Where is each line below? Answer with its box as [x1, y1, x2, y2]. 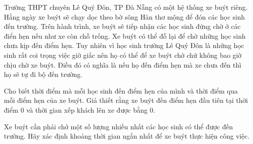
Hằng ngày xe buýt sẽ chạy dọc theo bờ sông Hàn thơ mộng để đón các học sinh [4, 11, 245, 22]
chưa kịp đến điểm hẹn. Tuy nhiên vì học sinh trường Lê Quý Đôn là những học [4, 40, 244, 50]
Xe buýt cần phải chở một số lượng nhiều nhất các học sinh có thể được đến [4, 121, 233, 131]
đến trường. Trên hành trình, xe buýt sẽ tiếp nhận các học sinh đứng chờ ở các [4, 21, 241, 31]
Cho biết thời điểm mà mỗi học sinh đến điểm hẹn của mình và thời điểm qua [4, 85, 238, 96]
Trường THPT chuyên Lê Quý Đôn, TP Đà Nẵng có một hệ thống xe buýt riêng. [4, 2, 248, 12]
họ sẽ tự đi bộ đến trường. [4, 69, 83, 79]
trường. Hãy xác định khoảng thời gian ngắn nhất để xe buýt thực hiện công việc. [4, 131, 250, 141]
